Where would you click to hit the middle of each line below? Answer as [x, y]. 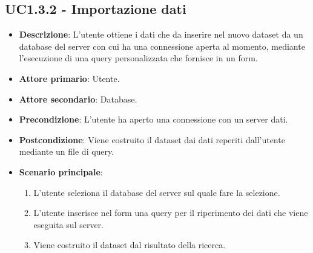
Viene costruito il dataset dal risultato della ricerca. [130, 245]
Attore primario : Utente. [69, 78]
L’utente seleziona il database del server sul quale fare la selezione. [157, 192]
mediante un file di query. [67, 151]
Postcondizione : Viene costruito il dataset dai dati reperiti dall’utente [152, 139]
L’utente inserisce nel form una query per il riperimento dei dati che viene [171, 213]
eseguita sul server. [68, 224]
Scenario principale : [61, 171]
